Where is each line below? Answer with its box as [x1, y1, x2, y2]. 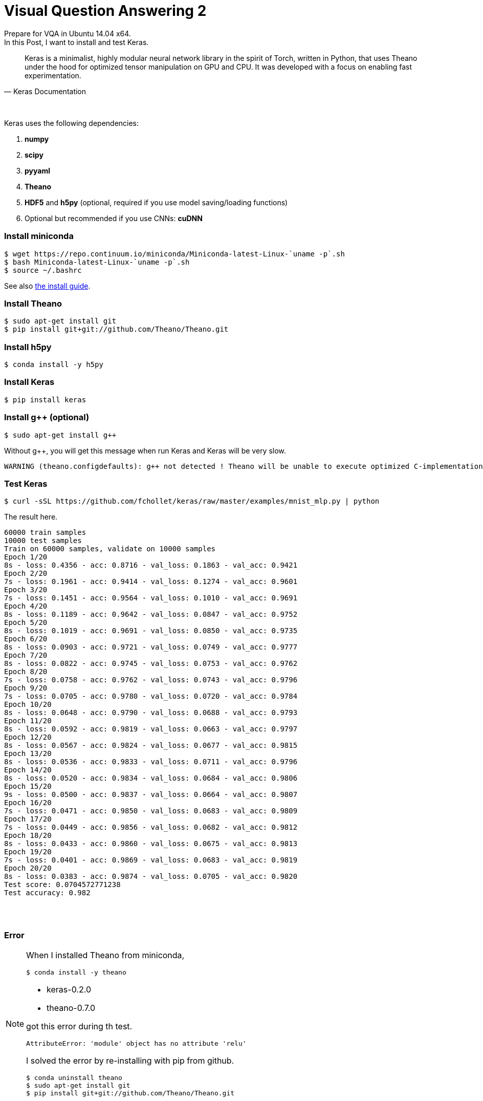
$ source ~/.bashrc [4, 266, 82, 274]
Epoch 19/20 [4, 848, 52, 856]
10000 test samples [4, 536, 82, 545]
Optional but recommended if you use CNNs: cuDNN [25, 213, 203, 223]
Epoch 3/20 [4, 586, 48, 594]
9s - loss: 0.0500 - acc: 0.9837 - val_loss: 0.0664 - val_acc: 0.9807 [4, 790, 298, 799]
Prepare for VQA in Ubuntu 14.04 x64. [4, 29, 131, 38]
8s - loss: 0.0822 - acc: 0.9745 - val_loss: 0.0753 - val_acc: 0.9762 [4, 659, 298, 668]
